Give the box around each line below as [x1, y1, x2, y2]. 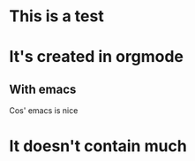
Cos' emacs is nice [9, 105, 79, 116]
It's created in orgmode [9, 47, 184, 67]
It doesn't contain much [9, 136, 187, 157]
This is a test [9, 6, 104, 27]
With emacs [9, 81, 77, 96]
